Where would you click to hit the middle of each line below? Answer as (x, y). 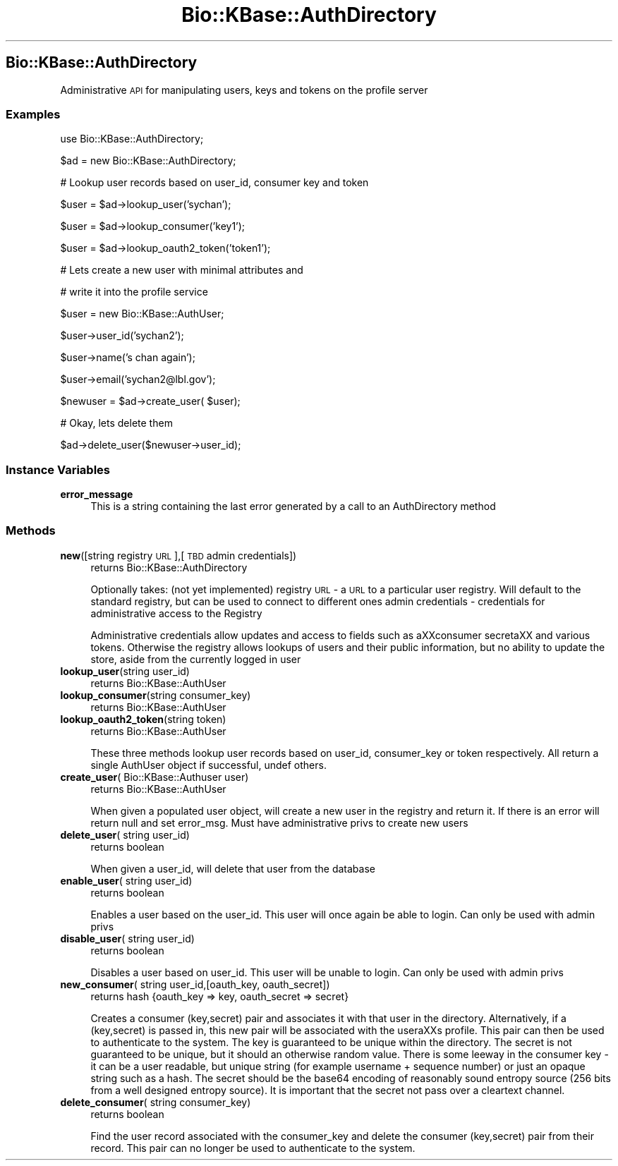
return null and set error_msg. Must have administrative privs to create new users (279, 822)
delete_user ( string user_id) (125, 834)
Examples (33, 114)
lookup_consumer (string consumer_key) (156, 695)
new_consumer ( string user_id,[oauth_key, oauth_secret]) (195, 984)
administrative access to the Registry (176, 613)
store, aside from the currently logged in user (196, 659)
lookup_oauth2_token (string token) (143, 719)
